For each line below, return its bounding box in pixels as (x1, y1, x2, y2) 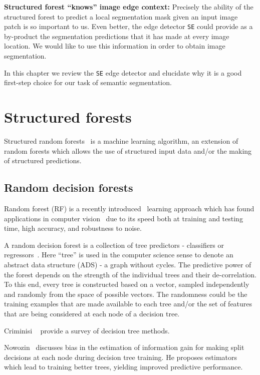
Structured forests (4, 107, 132, 127)
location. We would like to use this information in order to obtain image (4, 41, 225, 51)
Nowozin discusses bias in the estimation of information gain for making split (4, 342, 244, 352)
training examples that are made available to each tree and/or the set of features (4, 298, 252, 309)
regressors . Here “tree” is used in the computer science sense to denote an (4, 249, 233, 260)
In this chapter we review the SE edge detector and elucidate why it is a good (4, 67, 242, 78)
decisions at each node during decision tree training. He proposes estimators (4, 351, 237, 362)
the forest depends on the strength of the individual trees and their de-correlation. (4, 269, 256, 279)
